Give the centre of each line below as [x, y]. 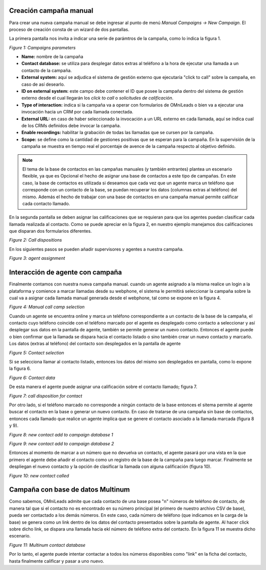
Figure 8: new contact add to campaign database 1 [61, 434]
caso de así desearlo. [43, 84]
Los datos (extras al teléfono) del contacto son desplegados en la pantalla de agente [95, 344]
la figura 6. [20, 369]
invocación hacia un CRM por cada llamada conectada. [77, 112]
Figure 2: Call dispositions [35, 240]
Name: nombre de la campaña [52, 57]
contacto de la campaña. [47, 70]
